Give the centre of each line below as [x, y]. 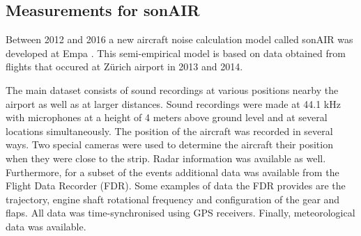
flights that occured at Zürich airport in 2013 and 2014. [124, 66]
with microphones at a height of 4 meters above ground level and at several [167, 117]
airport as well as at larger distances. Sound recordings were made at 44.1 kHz [173, 103]
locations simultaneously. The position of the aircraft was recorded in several [169, 131]
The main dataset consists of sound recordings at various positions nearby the [172, 89]
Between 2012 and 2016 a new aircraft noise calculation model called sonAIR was [179, 39]
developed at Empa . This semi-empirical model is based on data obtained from [176, 53]
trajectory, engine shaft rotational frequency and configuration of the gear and [173, 199]
